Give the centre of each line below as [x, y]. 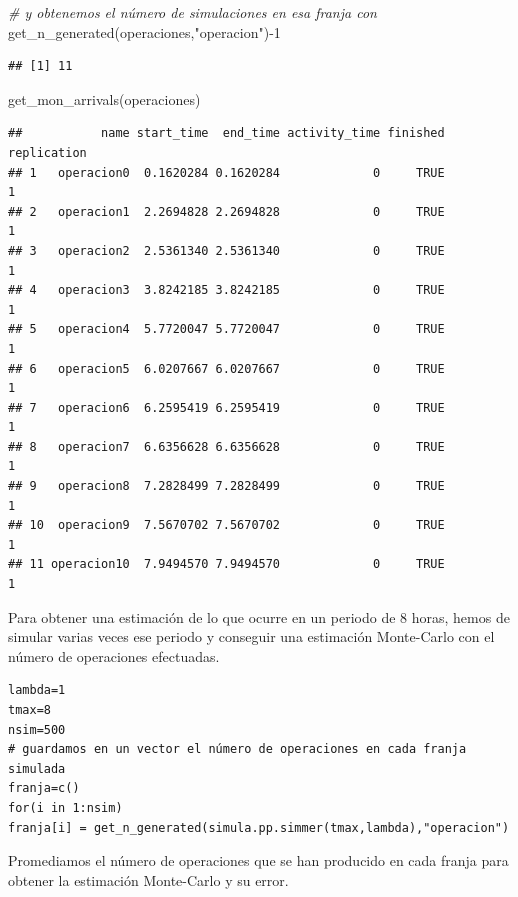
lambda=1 [37, 690]
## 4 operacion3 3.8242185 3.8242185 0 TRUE [226, 290]
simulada [37, 768]
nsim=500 [37, 729]
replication [47, 152]
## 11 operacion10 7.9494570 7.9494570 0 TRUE [226, 564]
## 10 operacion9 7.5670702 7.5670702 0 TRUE [226, 525]
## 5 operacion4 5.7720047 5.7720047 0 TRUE [226, 329]
